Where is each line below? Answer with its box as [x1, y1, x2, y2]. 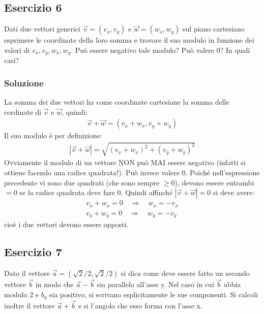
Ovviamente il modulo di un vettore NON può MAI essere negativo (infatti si [4, 157, 246, 168]
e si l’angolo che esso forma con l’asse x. [78, 300, 202, 311]
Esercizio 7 [4, 244, 62, 260]
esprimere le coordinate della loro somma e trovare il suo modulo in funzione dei [4, 35, 254, 45]
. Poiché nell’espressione [185, 167, 260, 178]
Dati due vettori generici [4, 23, 80, 34]
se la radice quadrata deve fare [19, 187, 115, 198]
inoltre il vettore [4, 300, 55, 311]
